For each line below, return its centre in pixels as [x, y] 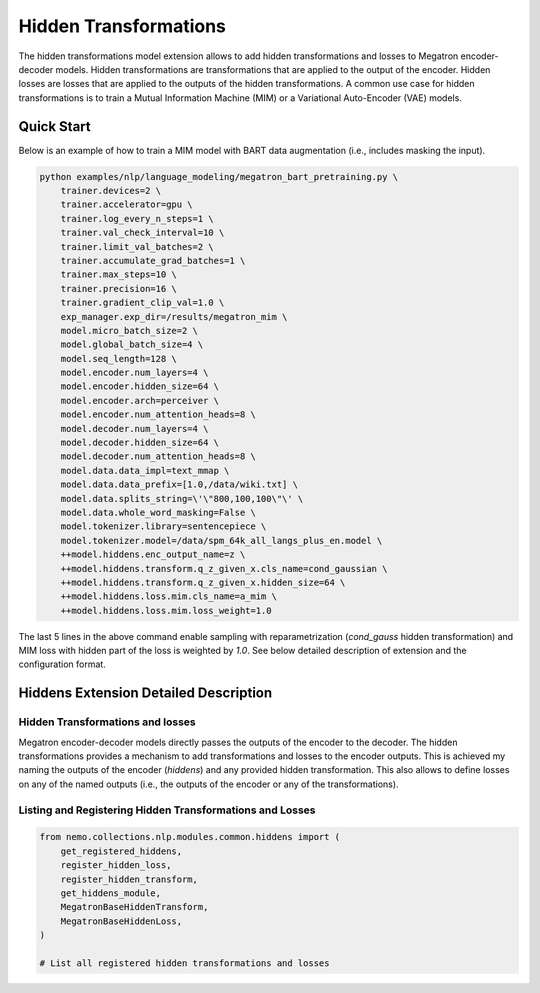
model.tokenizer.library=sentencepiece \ [163, 526]
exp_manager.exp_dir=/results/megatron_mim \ [174, 316]
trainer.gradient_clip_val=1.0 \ [142, 303]
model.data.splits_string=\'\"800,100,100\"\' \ [182, 498]
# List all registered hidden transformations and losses [184, 963]
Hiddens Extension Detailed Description [145, 693]
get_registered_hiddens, [121, 851]
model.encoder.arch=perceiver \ [140, 400]
